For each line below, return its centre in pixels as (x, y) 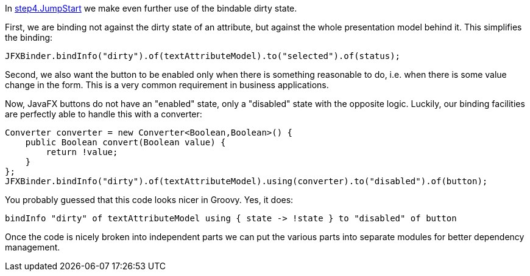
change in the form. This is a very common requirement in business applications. (167, 85)
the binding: (29, 37)
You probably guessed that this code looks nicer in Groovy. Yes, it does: (149, 200)
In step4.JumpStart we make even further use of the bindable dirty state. (151, 8)
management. (33, 247)
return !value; (82, 152)
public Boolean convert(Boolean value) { (125, 142)
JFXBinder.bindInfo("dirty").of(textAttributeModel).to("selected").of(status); (203, 56)
